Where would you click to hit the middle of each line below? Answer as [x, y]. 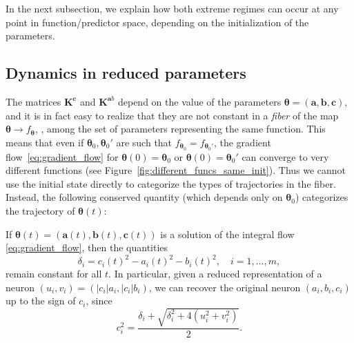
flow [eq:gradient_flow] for [62, 156]
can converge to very [285, 156]
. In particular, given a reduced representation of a [215, 274]
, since [99, 301]
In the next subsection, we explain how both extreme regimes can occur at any [172, 8]
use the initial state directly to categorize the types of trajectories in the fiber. [171, 183]
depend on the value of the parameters [199, 101]
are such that [144, 142]
